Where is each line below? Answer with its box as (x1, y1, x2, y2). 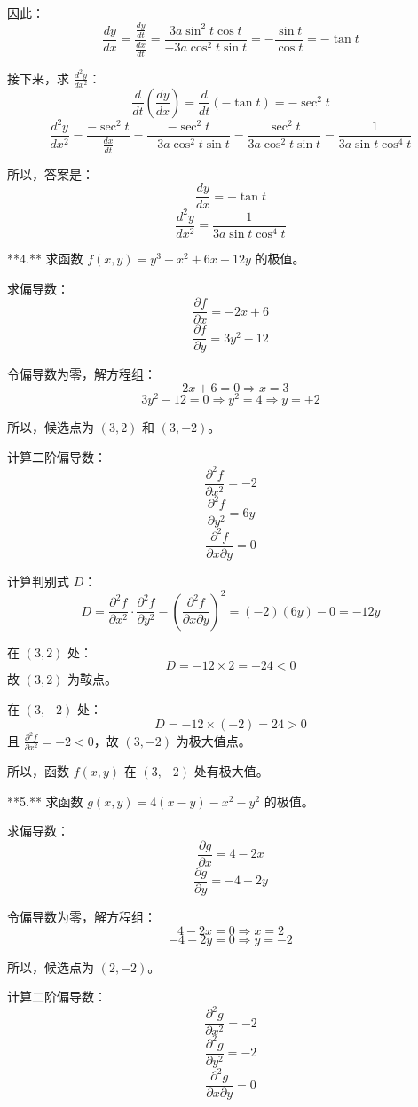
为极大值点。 (176, 731, 251, 750)
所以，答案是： (7, 164, 94, 183)
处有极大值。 (193, 762, 269, 781)
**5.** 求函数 (7, 791, 83, 810)
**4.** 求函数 (7, 248, 83, 267)
